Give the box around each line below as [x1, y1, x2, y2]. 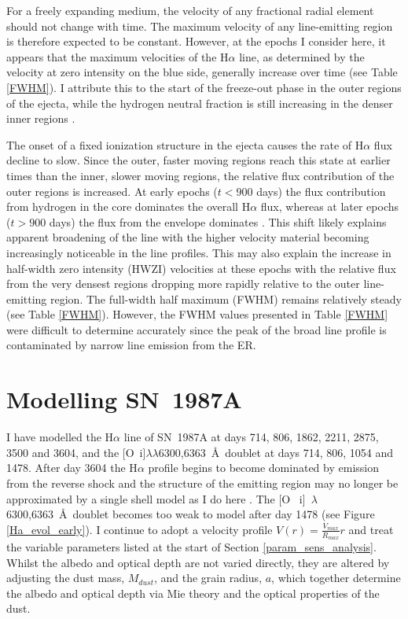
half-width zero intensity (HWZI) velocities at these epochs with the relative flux [6, 260, 396, 276]
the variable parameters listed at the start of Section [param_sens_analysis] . [6, 538, 377, 555]
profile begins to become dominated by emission [148, 459, 379, 476]
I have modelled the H [6, 429, 114, 445]
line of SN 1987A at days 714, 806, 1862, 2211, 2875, [123, 429, 379, 445]
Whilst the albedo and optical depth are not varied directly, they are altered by [6, 554, 390, 570]
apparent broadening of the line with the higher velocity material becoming [6, 229, 369, 245]
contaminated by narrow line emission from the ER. [6, 337, 256, 353]
